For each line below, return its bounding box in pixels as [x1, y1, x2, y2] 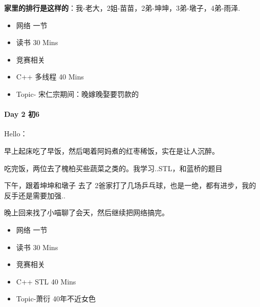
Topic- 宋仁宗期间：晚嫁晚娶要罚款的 [16, 88, 139, 99]
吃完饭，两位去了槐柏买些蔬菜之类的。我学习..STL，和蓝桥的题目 [4, 162, 223, 173]
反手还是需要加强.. [4, 190, 66, 200]
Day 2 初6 [4, 109, 40, 119]
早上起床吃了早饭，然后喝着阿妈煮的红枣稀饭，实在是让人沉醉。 [4, 145, 219, 156]
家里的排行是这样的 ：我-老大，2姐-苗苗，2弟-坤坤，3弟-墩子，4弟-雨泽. [4, 3, 241, 13]
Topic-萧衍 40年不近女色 [16, 293, 96, 304]
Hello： [4, 128, 28, 139]
